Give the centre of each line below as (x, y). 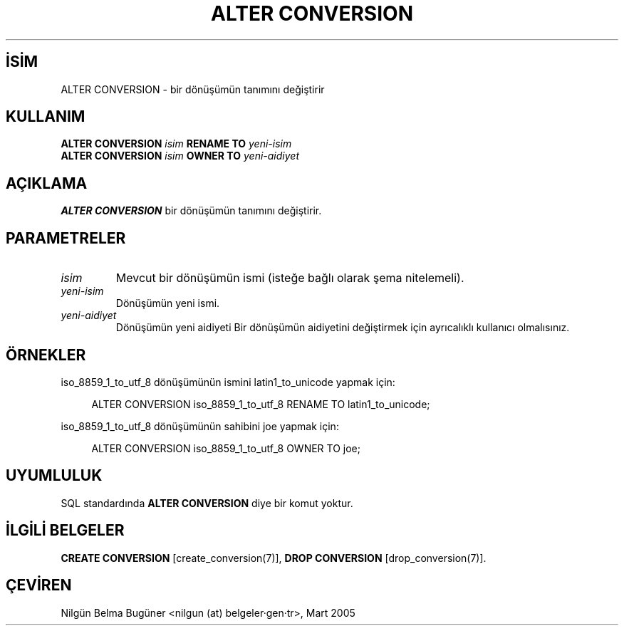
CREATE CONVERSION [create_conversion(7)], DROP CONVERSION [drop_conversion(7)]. (274, 558)
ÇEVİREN (39, 585)
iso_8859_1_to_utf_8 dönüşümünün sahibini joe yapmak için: (200, 426)
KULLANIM (46, 117)
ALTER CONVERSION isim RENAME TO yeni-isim (176, 144)
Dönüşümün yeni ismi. (168, 303)
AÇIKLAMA (47, 183)
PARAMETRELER (66, 238)
